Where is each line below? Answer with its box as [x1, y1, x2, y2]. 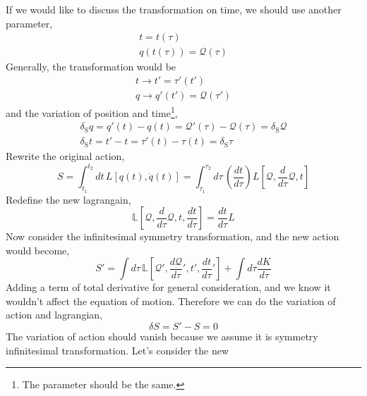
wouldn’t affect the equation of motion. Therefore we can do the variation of [6, 293, 336, 308]
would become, [6, 242, 70, 257]
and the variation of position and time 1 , [6, 103, 178, 120]
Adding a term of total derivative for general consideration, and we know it [6, 280, 331, 295]
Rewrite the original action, [6, 149, 125, 163]
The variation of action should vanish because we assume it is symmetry [6, 329, 318, 344]
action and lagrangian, [6, 307, 102, 322]
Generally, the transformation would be [6, 59, 176, 74]
